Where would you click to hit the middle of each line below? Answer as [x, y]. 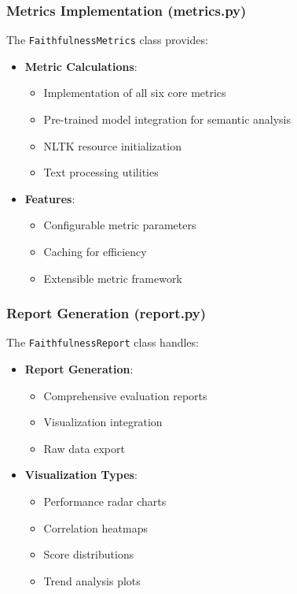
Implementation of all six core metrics [135, 93]
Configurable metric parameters [120, 225]
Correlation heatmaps [95, 527]
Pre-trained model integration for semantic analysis [167, 119]
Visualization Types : [81, 475]
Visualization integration [103, 422]
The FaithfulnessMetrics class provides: [107, 40]
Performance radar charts [105, 501]
